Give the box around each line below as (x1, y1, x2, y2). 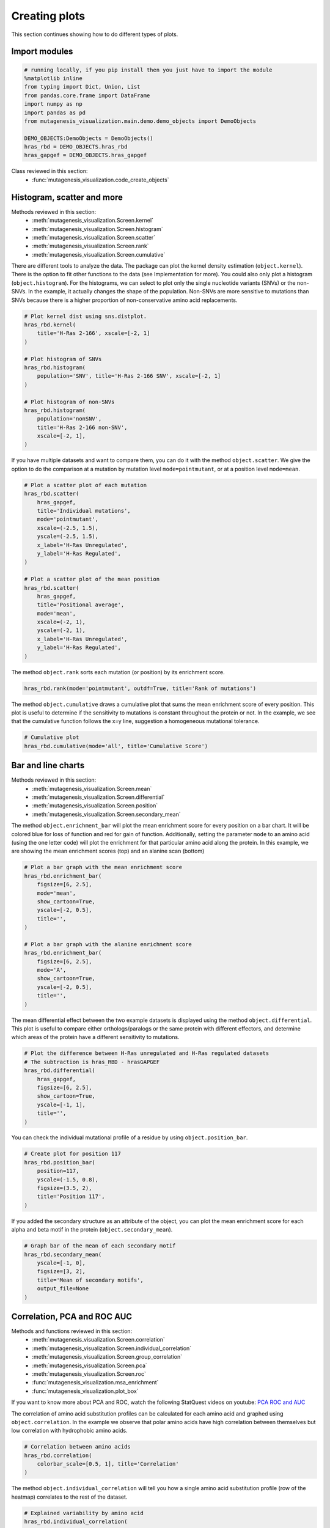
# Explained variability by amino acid (24, 1510, 144, 1516)
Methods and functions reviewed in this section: (11, 1328, 133, 1335)
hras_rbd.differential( (24, 1067, 96, 1074)
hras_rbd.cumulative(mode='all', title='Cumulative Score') (24, 743, 208, 749)
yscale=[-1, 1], (37, 1101, 86, 1108)
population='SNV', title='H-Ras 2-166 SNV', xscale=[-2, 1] (37, 373, 221, 380)
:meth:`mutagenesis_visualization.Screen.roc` (32, 1370, 146, 1378)
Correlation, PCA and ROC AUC (11, 1311, 133, 1321)
